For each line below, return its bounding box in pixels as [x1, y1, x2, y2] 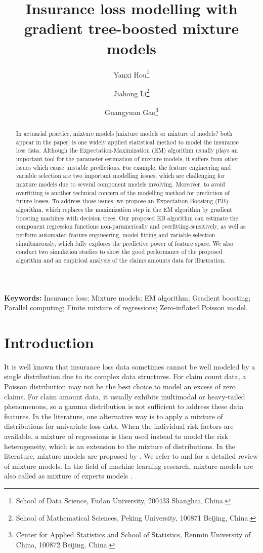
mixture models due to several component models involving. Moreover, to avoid [16, 179, 225, 188]
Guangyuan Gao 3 [104, 105, 158, 117]
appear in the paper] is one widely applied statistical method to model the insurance [16, 137, 239, 146]
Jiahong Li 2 [113, 86, 150, 98]
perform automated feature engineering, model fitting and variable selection [16, 230, 215, 239]
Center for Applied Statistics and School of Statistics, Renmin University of [16, 529, 251, 540]
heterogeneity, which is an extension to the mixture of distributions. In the [4, 440, 236, 451]
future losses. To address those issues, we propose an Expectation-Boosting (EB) [16, 197, 229, 205]
